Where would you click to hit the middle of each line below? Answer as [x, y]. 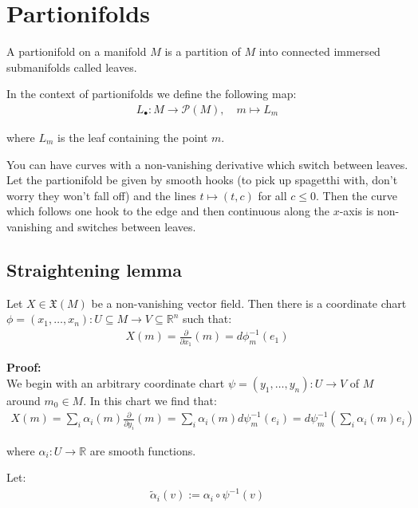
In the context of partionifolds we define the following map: [152, 94]
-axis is [357, 211]
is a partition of [203, 51]
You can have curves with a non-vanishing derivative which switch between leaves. [207, 164]
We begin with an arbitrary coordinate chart [116, 382]
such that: [207, 319]
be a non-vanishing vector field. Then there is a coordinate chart [249, 303]
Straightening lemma [94, 269]
